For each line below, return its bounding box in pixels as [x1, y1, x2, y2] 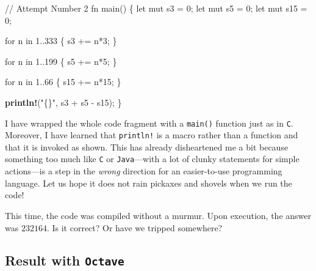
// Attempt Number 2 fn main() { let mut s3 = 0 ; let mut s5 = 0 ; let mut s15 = [5, 2, 307, 14]
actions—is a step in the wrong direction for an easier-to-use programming [5, 165, 282, 177]
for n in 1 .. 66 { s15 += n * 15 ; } [5, 75, 121, 88]
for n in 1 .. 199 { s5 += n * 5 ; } [5, 54, 117, 67]
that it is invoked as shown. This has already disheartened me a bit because [5, 140, 289, 153]
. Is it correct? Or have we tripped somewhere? [46, 221, 223, 234]
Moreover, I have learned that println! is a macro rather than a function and [5, 128, 298, 141]
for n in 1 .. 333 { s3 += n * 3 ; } [5, 34, 117, 47]
